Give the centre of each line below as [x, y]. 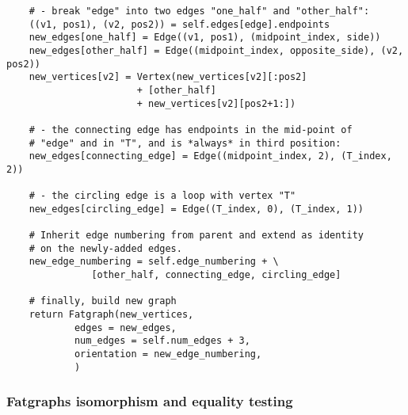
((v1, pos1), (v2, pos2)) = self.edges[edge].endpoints [179, 24]
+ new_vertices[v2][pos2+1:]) [216, 103]
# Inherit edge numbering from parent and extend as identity [196, 236]
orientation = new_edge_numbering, [168, 354]
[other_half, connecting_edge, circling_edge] [216, 275]
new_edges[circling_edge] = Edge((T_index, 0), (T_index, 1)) [196, 209]
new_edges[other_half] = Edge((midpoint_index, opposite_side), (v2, [216, 50]
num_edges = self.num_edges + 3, [162, 341]
